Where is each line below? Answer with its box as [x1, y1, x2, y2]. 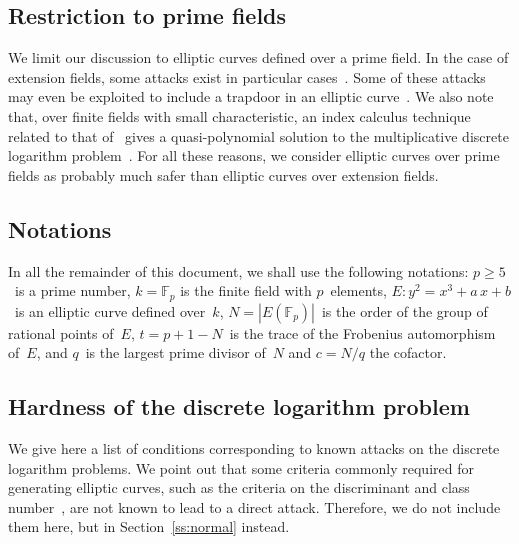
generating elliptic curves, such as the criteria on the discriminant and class [8, 477, 470, 498]
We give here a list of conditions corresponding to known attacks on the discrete [8, 438, 500, 458]
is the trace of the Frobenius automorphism [229, 322, 496, 343]
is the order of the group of [321, 300, 488, 321]
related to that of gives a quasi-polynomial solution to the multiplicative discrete [8, 125, 509, 146]
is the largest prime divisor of [85, 342, 266, 363]
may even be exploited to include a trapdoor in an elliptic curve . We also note [8, 86, 494, 107]
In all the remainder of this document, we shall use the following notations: [8, 260, 469, 281]
